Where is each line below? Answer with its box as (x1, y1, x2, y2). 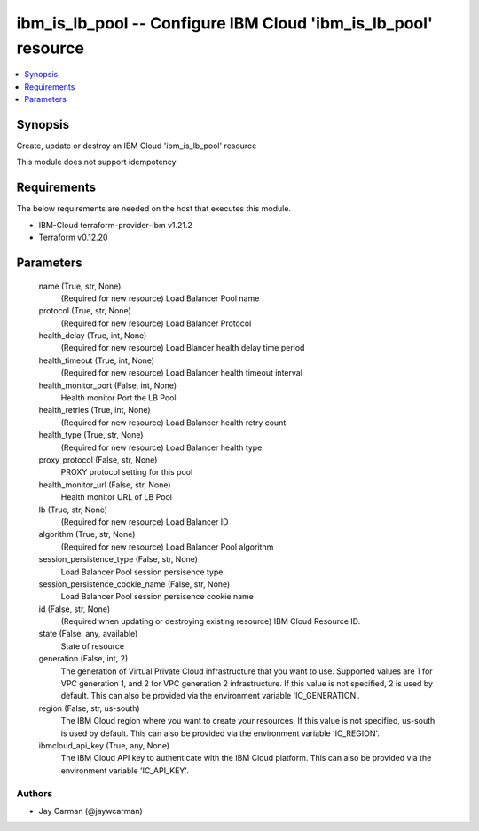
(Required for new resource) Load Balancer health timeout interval (60, 368, 303, 378)
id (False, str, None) (38, 604, 111, 614)
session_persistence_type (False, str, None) (38, 554, 199, 565)
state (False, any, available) (38, 629, 138, 639)
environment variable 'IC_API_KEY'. (60, 764, 190, 776)
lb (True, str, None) (38, 504, 108, 515)
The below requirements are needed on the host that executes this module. (16, 203, 292, 214)
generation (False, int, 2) (38, 653, 129, 664)
